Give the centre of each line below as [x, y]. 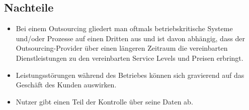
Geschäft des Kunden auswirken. [66, 85]
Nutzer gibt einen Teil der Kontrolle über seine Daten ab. [104, 101]
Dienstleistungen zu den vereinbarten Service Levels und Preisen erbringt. [130, 58]
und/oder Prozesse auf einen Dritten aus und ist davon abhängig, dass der [131, 38]
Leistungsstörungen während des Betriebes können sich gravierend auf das [130, 75]
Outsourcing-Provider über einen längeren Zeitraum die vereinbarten [122, 48]
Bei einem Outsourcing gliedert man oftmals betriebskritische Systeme [124, 28]
